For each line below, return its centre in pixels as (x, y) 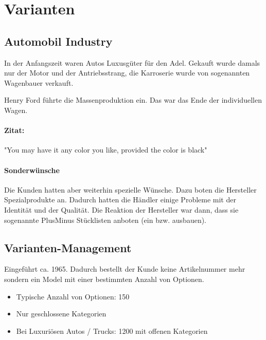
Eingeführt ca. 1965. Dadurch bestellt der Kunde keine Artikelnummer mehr (125, 269)
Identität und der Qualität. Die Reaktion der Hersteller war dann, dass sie (121, 209)
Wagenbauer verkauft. (39, 82)
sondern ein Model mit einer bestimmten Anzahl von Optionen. (104, 279)
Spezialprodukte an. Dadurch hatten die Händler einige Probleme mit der (120, 200)
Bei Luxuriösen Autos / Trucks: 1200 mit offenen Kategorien (112, 330)
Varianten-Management (68, 247)
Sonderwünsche (32, 170)
